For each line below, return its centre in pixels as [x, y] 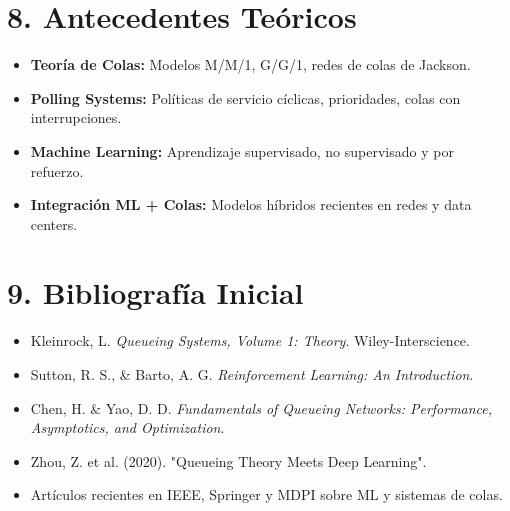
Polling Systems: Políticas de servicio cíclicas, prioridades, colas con [245, 97]
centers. [54, 223]
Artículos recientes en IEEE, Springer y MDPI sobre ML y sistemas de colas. [266, 494]
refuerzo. [57, 170]
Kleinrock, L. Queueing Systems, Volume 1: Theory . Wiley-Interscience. [250, 340]
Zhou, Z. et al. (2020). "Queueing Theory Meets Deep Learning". [228, 460]
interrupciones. [76, 117]
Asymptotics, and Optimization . [127, 427]
